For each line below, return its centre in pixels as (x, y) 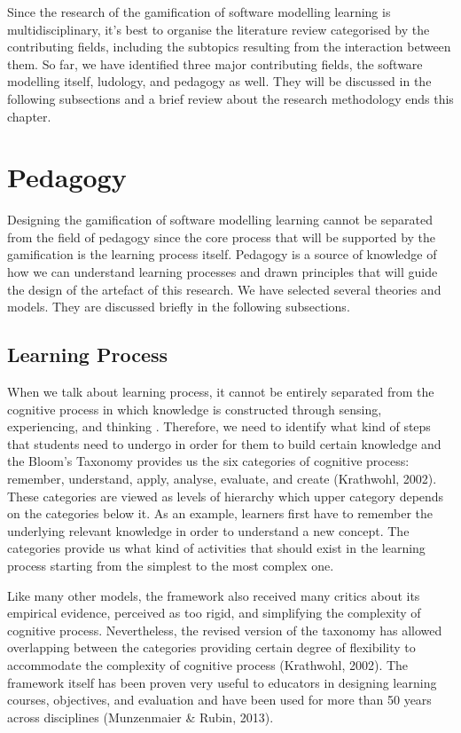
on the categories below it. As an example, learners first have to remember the (220, 513)
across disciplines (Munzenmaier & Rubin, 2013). (141, 717)
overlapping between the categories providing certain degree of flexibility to (211, 647)
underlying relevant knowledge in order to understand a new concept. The (208, 530)
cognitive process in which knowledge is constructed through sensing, (195, 409)
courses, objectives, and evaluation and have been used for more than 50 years (219, 700)
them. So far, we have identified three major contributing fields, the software (215, 63)
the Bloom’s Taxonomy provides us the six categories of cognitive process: (208, 461)
